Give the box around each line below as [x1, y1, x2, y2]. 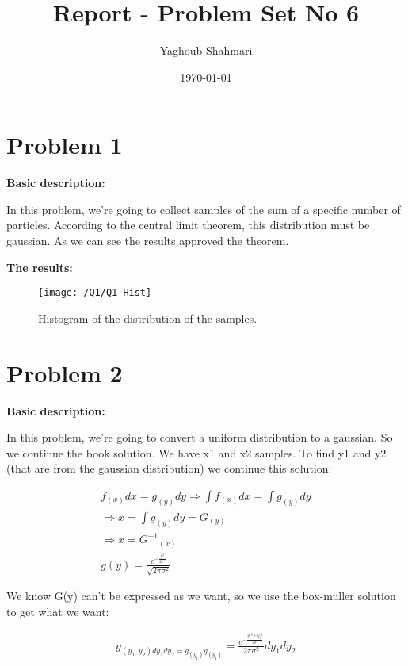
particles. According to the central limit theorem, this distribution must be [6, 216, 370, 233]
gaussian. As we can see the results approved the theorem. [6, 232, 289, 249]
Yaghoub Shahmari [159, 42, 253, 59]
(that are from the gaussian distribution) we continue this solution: [6, 460, 332, 477]
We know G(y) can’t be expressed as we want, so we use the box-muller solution [6, 588, 396, 604]
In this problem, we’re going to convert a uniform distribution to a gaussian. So [6, 429, 393, 446]
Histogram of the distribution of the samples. [38, 309, 257, 326]
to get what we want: [6, 603, 109, 620]
